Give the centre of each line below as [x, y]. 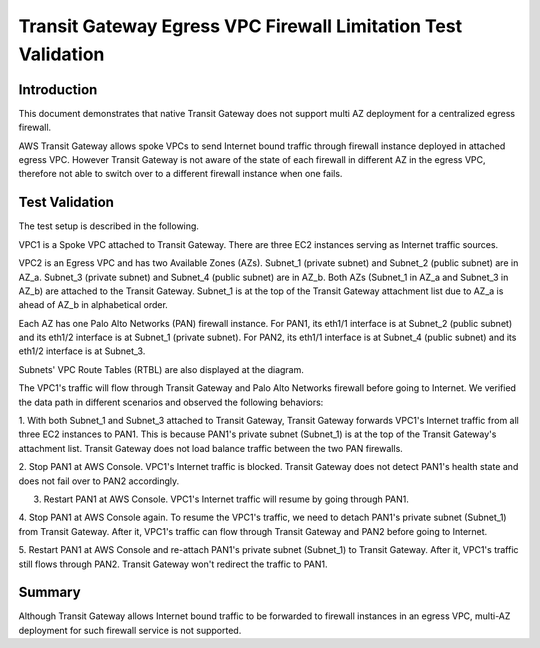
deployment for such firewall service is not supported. [130, 630]
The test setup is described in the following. [109, 226]
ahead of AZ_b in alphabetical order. [93, 305]
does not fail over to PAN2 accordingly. [99, 481]
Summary [49, 592]
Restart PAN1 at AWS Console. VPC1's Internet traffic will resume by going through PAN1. [226, 499]
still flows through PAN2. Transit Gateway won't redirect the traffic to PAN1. [173, 564]
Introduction [58, 89]
